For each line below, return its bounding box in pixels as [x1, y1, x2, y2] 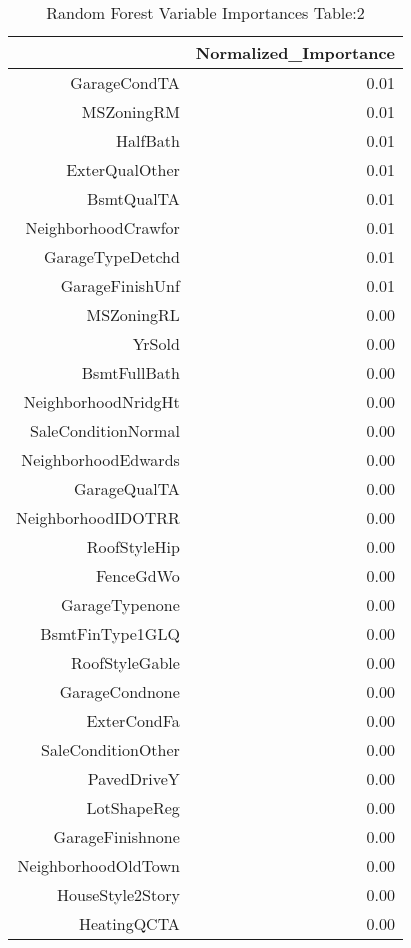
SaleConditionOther [41, 738, 180, 761]
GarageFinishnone [53, 825, 180, 848]
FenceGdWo [95, 564, 180, 587]
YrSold [132, 332, 180, 355]
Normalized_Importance [195, 41, 396, 64]
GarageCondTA [70, 71, 180, 94]
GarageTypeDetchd [43, 245, 180, 268]
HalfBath [116, 129, 180, 152]
